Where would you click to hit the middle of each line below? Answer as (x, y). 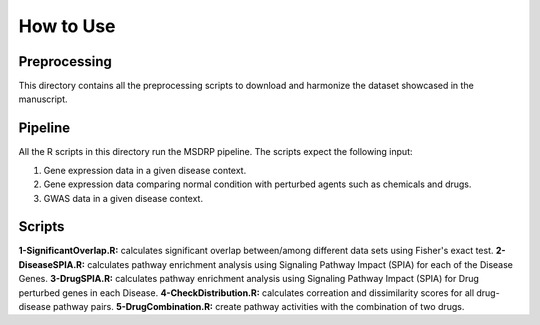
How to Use (67, 26)
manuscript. (43, 99)
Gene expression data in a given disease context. (145, 170)
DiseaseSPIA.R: (51, 264)
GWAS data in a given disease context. (123, 198)
